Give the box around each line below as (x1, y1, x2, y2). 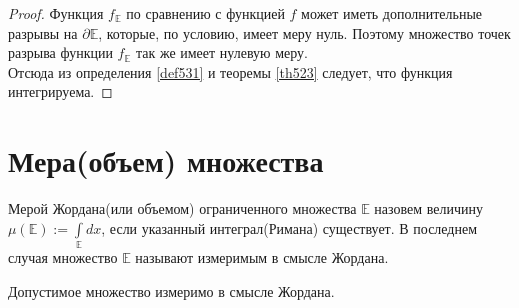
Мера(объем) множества (8, 140, 324, 181)
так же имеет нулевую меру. (135, 42, 308, 63)
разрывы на (8, 22, 78, 43)
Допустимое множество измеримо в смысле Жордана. (8, 280, 335, 301)
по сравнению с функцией (126, 3, 285, 23)
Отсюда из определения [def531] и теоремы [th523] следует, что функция (8, 61, 453, 82)
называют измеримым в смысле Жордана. (135, 247, 389, 268)
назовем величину (374, 198, 484, 219)
